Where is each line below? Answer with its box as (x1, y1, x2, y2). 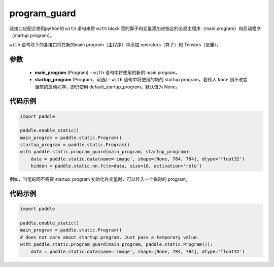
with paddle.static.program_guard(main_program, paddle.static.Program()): (20, 242, 213, 247)
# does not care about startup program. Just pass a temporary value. (20, 234, 200, 240)
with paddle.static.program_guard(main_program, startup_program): (20, 149, 192, 155)
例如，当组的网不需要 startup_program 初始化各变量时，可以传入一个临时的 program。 (9, 176, 190, 182)
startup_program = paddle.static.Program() (20, 142, 130, 148)
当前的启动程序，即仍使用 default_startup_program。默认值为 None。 (35, 84, 180, 90)
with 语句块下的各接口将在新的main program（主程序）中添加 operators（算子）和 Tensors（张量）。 (9, 42, 221, 48)
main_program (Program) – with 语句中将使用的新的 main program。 (35, 69, 180, 76)
